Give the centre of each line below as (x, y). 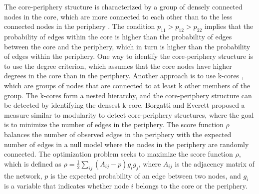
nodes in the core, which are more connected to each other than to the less (118, 16)
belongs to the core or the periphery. (192, 186)
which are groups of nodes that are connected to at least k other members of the (127, 85)
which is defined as (33, 163)
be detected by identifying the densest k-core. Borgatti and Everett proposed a (125, 105)
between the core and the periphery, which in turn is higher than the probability (127, 46)
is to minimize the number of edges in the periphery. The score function (114, 124)
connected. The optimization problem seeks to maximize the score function (119, 154)
